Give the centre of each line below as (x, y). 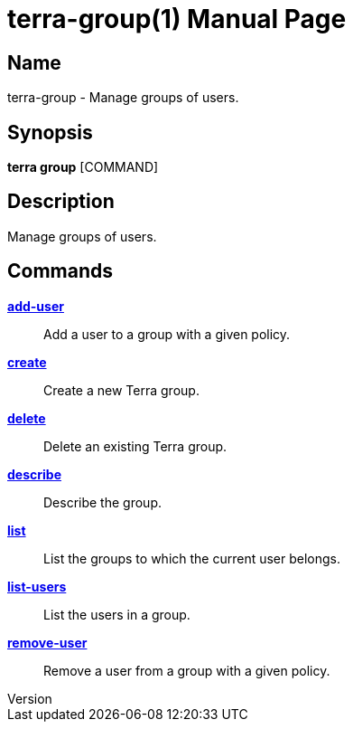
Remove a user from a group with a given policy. (187, 670)
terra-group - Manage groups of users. (123, 98)
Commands (60, 271)
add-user (36, 306)
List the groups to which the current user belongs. (192, 558)
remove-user (47, 642)
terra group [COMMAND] (83, 167)
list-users (37, 586)
